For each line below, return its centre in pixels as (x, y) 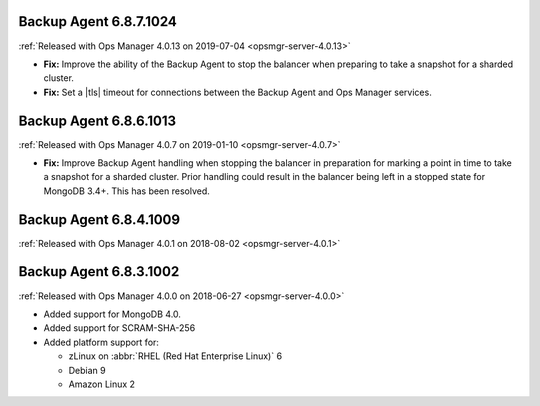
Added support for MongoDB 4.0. (112, 314)
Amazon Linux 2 (101, 384)
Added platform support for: (101, 342)
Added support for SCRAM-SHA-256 (119, 328)
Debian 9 (87, 370)
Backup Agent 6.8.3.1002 (99, 271)
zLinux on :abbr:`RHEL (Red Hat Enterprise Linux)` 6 (175, 356)
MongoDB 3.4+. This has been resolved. (126, 191)
